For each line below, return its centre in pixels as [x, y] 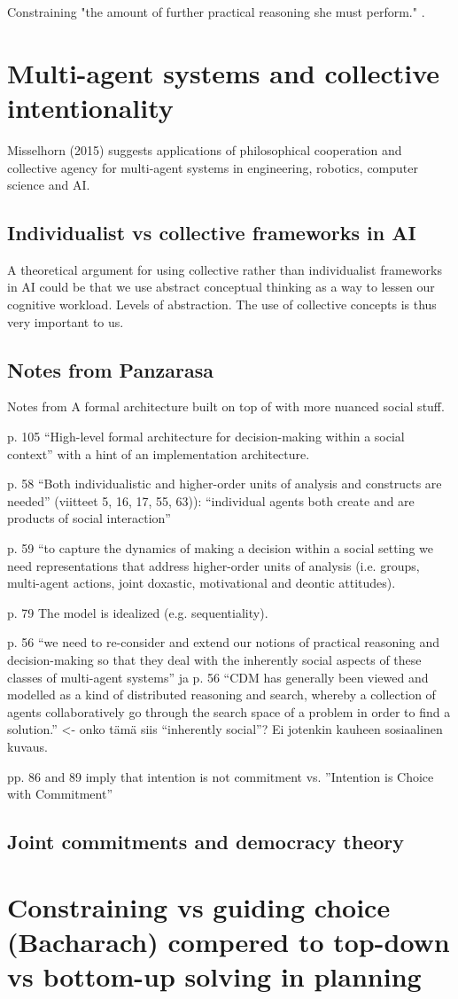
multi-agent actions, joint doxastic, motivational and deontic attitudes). [202, 583]
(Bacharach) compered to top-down [229, 941]
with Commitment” [60, 794]
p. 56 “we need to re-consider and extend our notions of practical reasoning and [224, 642]
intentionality [90, 107]
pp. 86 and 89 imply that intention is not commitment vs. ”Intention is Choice [221, 776]
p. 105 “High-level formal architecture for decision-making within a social [206, 437]
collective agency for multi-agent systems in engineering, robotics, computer [213, 167]
